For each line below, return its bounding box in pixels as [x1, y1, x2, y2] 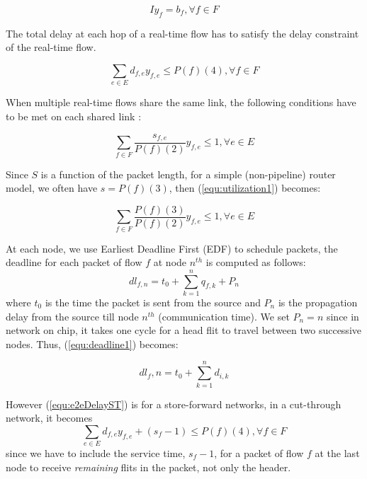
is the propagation [278, 295, 358, 310]
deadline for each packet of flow [6, 255, 142, 270]
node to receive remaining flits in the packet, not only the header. [6, 459, 291, 474]
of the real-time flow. [6, 40, 96, 54]
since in [326, 308, 359, 323]
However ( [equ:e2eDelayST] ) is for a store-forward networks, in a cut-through [6, 396, 341, 411]
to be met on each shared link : [6, 108, 142, 123]
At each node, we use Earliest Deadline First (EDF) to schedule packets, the [6, 241, 338, 255]
